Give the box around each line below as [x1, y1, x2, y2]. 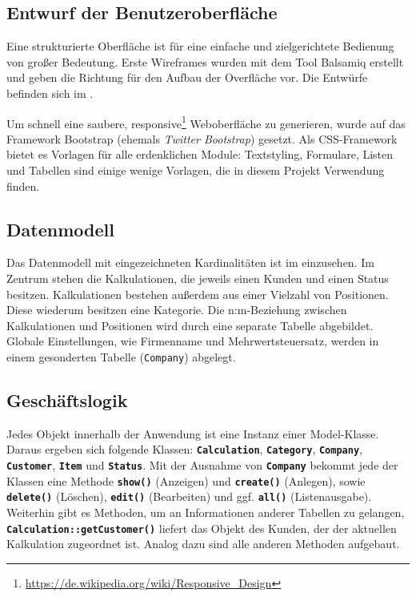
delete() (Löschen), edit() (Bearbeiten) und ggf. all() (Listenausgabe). [6, 488, 372, 505]
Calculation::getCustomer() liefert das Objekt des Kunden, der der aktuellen [6, 519, 397, 536]
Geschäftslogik [6, 388, 128, 413]
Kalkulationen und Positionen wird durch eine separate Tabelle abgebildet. [6, 317, 374, 333]
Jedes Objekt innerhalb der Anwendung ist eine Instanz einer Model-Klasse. [6, 425, 379, 442]
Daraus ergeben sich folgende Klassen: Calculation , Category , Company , [6, 441, 362, 458]
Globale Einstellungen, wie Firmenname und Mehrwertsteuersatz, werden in [6, 333, 379, 349]
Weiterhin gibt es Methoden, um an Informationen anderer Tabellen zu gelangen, [6, 504, 405, 521]
